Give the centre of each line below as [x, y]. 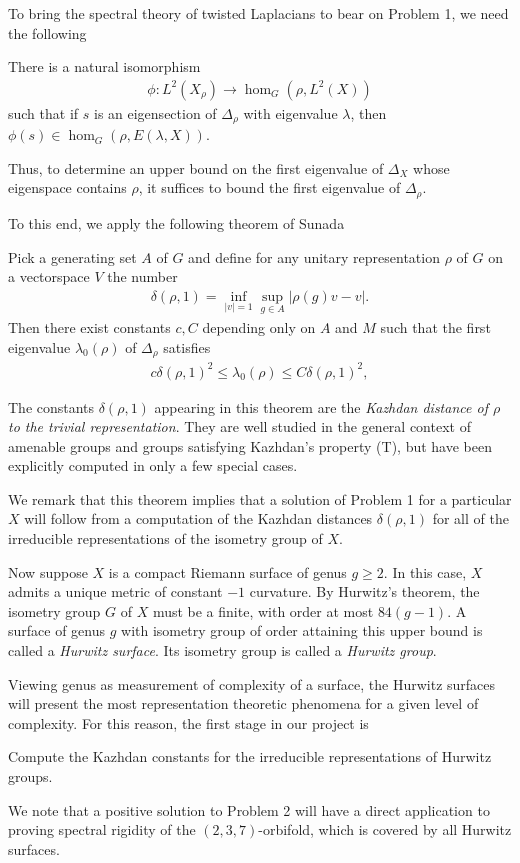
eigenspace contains [67, 187]
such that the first [435, 326]
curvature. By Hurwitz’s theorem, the [364, 591]
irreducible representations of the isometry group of [165, 538]
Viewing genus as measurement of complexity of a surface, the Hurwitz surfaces [252, 683]
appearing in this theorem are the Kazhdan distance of [321, 406]
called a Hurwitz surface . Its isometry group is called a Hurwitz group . [222, 650]
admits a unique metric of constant [115, 591]
